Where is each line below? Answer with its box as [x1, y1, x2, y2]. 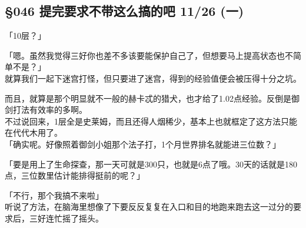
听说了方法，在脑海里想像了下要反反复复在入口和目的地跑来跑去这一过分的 [5, 200, 293, 213]
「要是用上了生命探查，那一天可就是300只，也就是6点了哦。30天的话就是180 [5, 157, 297, 170]
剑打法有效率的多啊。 [5, 103, 87, 116]
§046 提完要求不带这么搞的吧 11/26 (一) [5, 2, 244, 20]
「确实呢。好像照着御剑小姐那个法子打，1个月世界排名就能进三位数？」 [5, 138, 281, 150]
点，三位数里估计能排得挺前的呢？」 [5, 169, 145, 182]
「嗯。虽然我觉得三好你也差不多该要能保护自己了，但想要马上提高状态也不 [5, 49, 293, 61]
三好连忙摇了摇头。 [29, 212, 104, 224]
